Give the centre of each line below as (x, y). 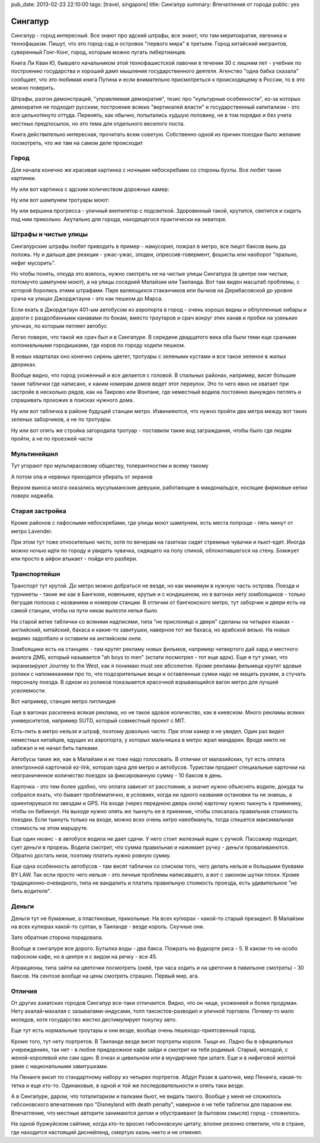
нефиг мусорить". (33, 263)
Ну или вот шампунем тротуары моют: (60, 200)
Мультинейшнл (35, 454)
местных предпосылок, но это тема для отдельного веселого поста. (98, 123)
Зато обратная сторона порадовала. (57, 937)
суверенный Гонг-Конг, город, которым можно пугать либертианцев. (99, 52)
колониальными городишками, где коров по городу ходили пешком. (98, 345)
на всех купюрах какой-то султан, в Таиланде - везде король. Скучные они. (108, 927)
